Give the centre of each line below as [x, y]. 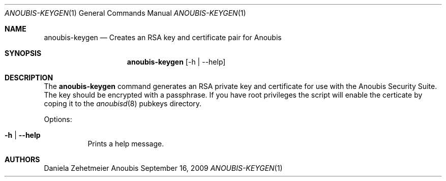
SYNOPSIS [23, 53]
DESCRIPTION [29, 78]
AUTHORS [22, 159]
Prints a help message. [126, 144]
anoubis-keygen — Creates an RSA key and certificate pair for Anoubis [163, 37]
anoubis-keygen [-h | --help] [176, 62]
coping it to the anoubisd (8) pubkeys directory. [123, 103]
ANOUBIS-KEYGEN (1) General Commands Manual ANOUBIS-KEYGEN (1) [125, 13]
